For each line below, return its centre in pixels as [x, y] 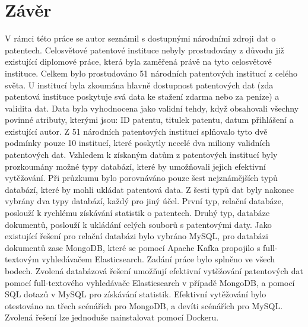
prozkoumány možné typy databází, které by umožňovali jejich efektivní [135, 166]
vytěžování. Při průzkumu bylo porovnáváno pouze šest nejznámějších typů [141, 178]
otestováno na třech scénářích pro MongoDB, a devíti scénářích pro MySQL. [144, 305]
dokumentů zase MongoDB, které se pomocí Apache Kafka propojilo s [133, 247]
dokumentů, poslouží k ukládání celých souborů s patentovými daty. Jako [138, 224]
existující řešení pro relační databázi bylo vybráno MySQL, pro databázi [136, 236]
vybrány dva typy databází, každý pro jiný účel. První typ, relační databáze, [144, 201]
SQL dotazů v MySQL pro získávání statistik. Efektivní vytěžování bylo [136, 294]
